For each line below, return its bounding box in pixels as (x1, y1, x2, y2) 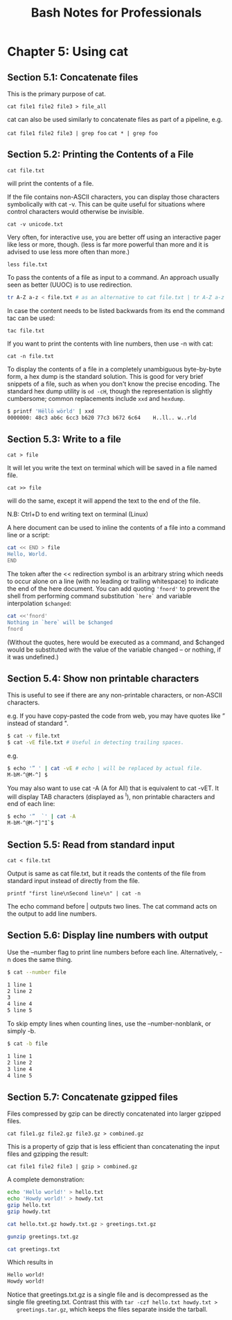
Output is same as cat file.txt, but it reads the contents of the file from (7, 869, 206, 877)
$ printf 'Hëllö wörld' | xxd (7, 407, 95, 415)
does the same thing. (12, 955, 73, 963)
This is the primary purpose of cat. (7, 90, 106, 98)
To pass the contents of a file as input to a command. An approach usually (7, 273, 220, 281)
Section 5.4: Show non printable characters (7, 672, 199, 684)
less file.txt (7, 261, 48, 268)
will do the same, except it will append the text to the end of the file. (7, 497, 201, 505)
